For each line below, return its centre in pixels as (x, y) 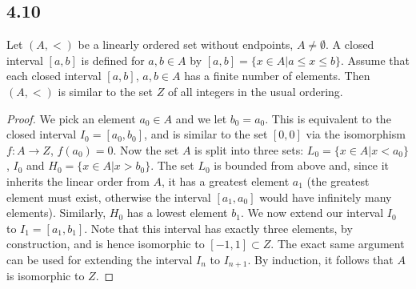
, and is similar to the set (206, 134)
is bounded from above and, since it (302, 165)
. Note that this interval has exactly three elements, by (218, 228)
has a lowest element (177, 213)
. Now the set (146, 149)
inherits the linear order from (78, 181)
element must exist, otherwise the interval (109, 197)
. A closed (350, 44)
